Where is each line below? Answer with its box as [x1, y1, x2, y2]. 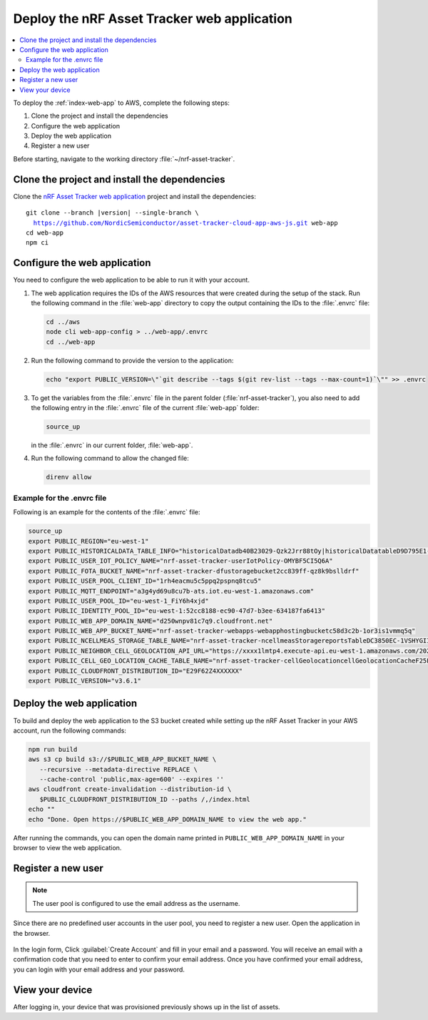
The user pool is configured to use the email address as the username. [32, 899, 240, 907]
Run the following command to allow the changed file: [31, 454, 189, 463]
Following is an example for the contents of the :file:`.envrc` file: [13, 508, 200, 516]
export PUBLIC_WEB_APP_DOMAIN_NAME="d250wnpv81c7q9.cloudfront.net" [28, 617, 273, 625]
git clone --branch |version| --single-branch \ [26, 209, 199, 217]
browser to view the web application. [13, 844, 122, 852]
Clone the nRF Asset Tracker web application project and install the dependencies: [13, 192, 256, 200]
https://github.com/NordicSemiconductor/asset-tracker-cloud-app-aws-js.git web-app [33, 218, 338, 227]
